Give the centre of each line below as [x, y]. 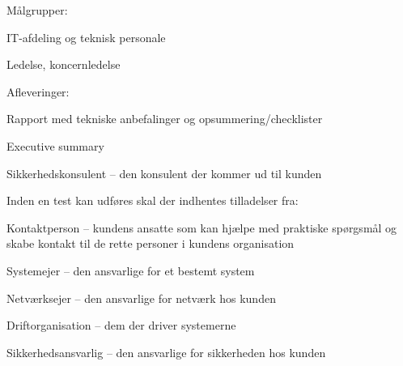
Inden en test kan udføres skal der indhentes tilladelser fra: [153, 200]
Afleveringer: [38, 91]
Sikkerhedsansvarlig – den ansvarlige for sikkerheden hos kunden [166, 352]
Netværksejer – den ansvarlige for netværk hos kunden [141, 298]
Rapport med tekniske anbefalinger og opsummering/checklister [165, 119]
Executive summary [55, 145]
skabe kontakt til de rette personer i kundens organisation [151, 243]
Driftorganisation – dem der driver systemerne [121, 325]
